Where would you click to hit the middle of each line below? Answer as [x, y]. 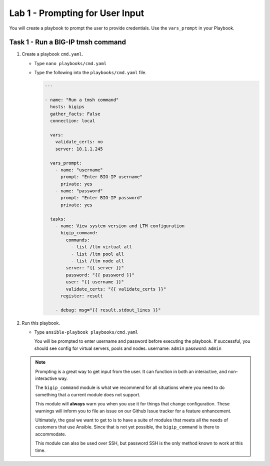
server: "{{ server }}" [95, 268]
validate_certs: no [79, 142]
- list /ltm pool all [97, 254]
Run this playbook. [41, 323]
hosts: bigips [67, 107]
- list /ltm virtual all [101, 247]
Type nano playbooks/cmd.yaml [70, 63]
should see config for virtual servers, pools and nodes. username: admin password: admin [128, 348]
